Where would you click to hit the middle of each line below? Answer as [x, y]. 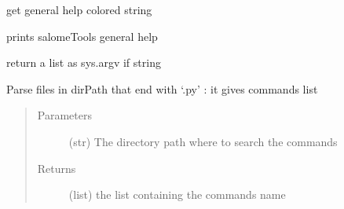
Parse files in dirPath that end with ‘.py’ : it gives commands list [162, 88]
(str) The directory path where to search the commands [203, 141]
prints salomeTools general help [82, 36]
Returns [57, 168]
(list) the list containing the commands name [177, 194]
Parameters [64, 115]
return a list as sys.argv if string [84, 62]
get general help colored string [79, 9]
